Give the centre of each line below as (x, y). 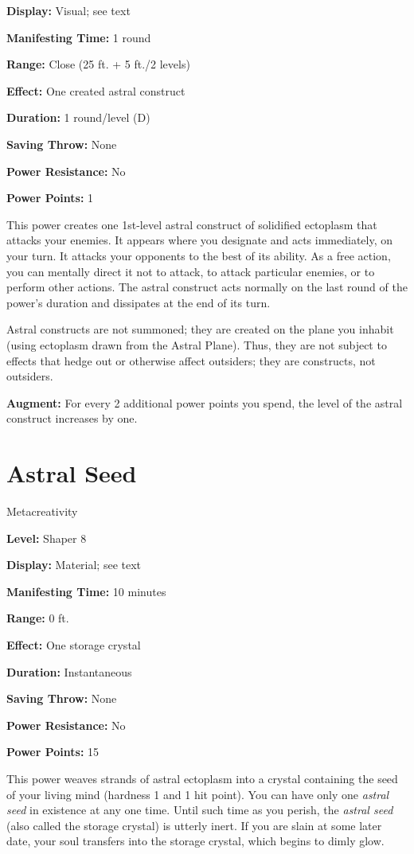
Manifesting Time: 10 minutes (86, 591)
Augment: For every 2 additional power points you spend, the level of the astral (205, 402)
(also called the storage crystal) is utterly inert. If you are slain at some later (194, 825)
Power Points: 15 (53, 752)
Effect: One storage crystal (74, 644)
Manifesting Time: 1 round (79, 37)
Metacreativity (42, 511)
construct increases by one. (72, 418)
